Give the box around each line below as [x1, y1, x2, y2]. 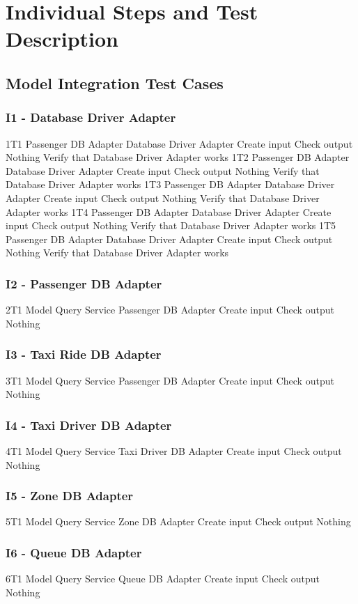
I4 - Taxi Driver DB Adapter [6, 416, 172, 433]
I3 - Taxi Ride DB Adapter [6, 346, 162, 363]
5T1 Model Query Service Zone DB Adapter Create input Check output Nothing [6, 514, 351, 529]
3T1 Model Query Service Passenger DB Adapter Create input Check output [6, 373, 334, 387]
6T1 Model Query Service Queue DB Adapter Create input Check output [6, 571, 320, 586]
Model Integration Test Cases [6, 72, 224, 93]
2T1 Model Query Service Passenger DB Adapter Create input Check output [6, 302, 334, 317]
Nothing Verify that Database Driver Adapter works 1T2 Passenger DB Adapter [6, 150, 350, 164]
